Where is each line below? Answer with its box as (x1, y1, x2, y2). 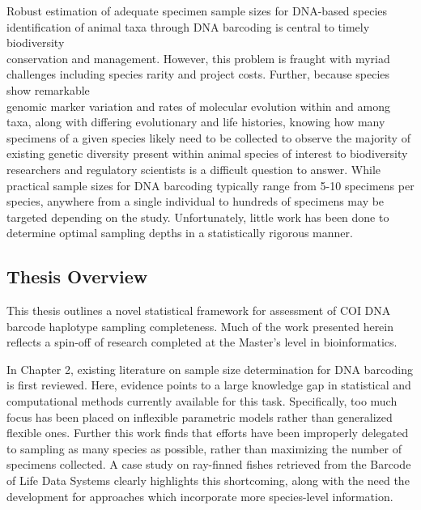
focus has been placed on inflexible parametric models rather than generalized (6, 408, 393, 425)
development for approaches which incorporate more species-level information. (6, 487, 393, 504)
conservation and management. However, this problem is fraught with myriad (6, 49, 390, 66)
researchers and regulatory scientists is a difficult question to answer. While (6, 160, 381, 177)
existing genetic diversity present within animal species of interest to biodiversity (6, 145, 408, 162)
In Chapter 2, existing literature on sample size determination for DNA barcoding (6, 360, 413, 377)
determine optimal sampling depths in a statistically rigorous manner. (6, 224, 353, 241)
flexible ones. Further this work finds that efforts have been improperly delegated (6, 424, 409, 441)
